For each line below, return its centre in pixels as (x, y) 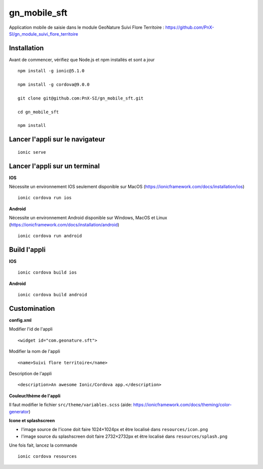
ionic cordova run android (50, 236)
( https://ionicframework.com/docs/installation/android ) (64, 224)
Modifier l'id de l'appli (31, 329)
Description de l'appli (30, 373)
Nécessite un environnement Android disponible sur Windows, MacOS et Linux (88, 218)
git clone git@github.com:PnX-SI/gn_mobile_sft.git (81, 98)
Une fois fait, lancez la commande (43, 445)
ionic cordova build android (52, 295)
